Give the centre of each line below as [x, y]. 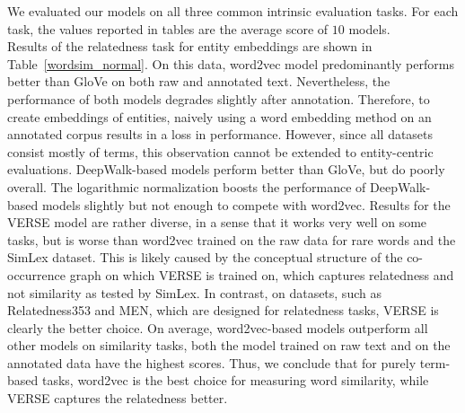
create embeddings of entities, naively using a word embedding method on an [219, 116]
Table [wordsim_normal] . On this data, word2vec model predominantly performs [231, 63]
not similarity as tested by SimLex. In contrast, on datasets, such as [194, 292]
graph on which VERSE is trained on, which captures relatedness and [262, 274]
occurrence [37, 274]
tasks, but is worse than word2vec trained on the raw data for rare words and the [232, 239]
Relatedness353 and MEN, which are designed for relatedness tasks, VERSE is [223, 310]
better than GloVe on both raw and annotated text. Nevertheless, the [199, 81]
